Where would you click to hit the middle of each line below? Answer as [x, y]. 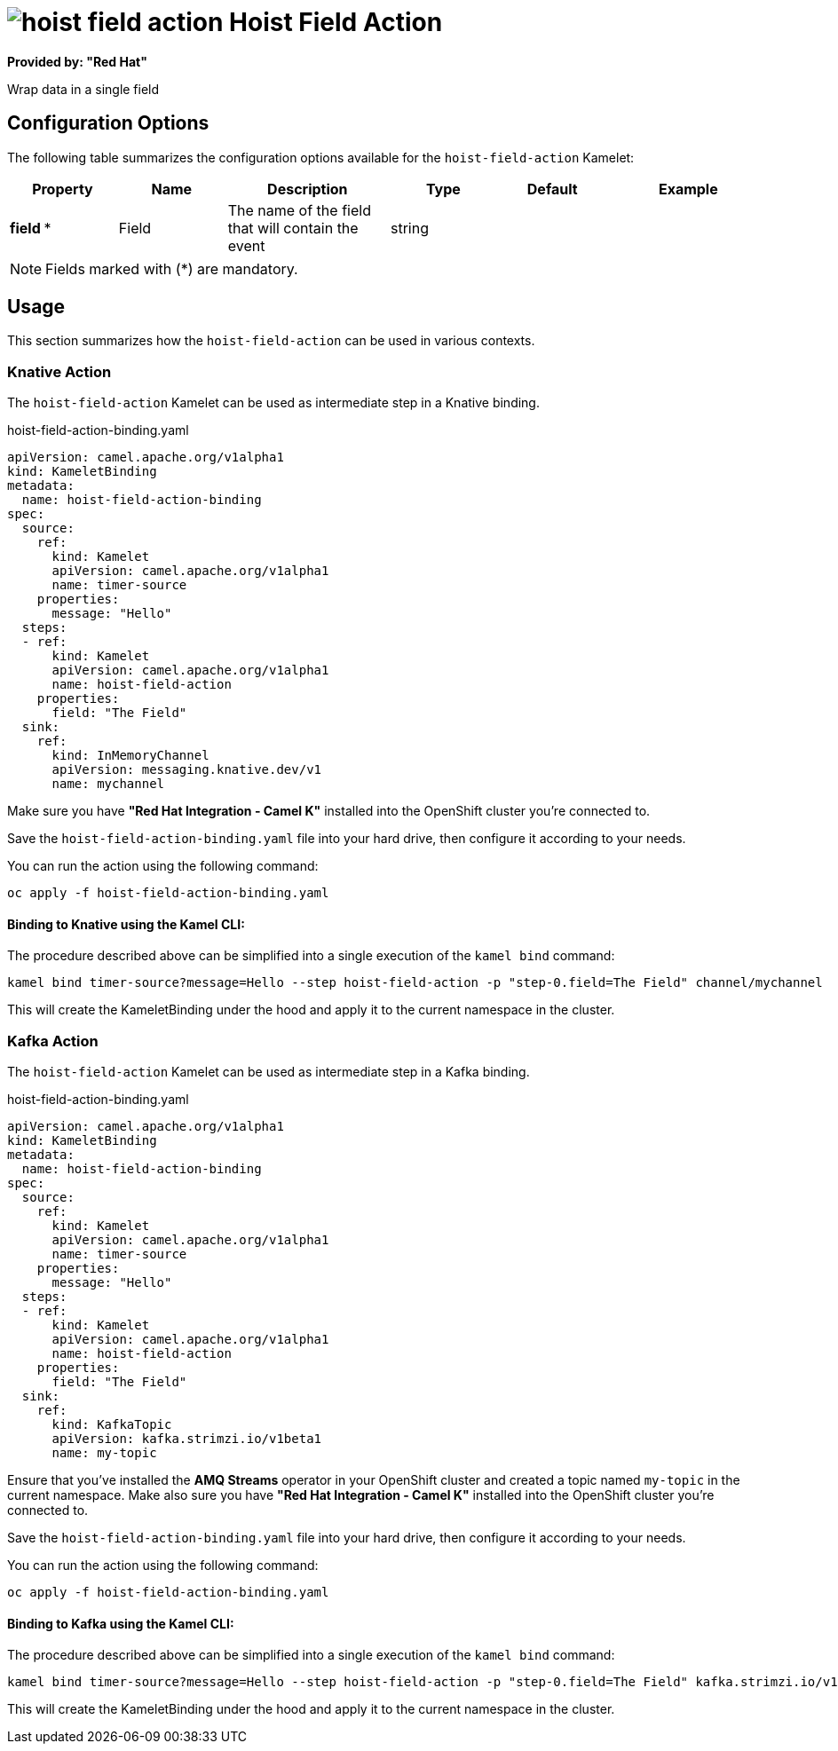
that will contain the [293, 228]
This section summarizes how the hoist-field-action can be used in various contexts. [271, 341]
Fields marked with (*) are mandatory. [172, 268]
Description [308, 189]
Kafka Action [53, 1041]
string [409, 228]
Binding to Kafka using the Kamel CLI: [121, 1623]
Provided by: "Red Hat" [77, 61]
